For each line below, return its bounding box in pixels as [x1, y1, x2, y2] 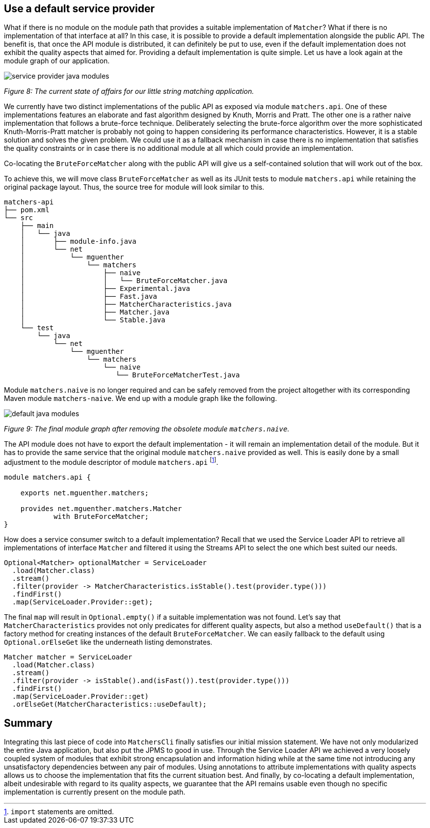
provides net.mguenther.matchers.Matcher [20, 505, 182, 513]
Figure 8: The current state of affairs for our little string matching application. [4, 87, 254, 96]
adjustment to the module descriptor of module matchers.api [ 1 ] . [4, 457, 218, 467]
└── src [4, 214, 33, 222]
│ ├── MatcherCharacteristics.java [20, 300, 232, 309]
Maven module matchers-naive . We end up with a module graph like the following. [4, 394, 277, 403]
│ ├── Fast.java [20, 292, 157, 301]
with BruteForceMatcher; [54, 513, 149, 521]
